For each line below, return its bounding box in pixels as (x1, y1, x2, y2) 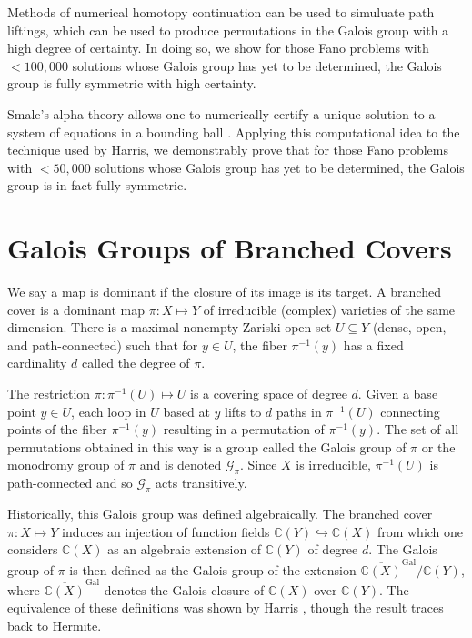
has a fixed (343, 335, 404, 354)
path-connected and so (7, 473, 133, 492)
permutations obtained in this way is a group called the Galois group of (7, 437, 407, 456)
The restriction (7, 384, 91, 403)
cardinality (7, 353, 67, 372)
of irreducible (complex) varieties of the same (203, 299, 456, 319)
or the (421, 437, 456, 456)
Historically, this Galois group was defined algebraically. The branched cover (7, 504, 433, 522)
